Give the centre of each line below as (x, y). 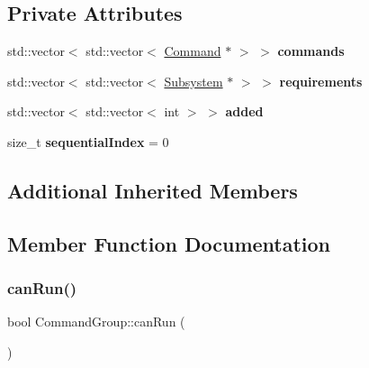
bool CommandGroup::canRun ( (96, 322)
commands (311, 51)
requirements (321, 81)
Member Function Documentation (169, 243)
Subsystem (193, 81)
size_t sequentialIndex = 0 (88, 141)
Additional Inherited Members (153, 190)
